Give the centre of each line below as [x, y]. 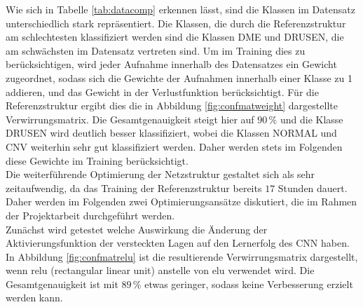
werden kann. [34, 298]
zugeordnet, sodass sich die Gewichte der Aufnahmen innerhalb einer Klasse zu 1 [179, 77]
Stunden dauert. [313, 187]
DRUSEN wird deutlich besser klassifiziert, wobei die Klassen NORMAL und [171, 133]
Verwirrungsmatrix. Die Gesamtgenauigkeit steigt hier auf [130, 119]
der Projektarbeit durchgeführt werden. [90, 215]
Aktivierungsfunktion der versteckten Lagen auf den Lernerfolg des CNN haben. [178, 243]
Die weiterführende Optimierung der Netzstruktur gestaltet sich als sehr [160, 174]
